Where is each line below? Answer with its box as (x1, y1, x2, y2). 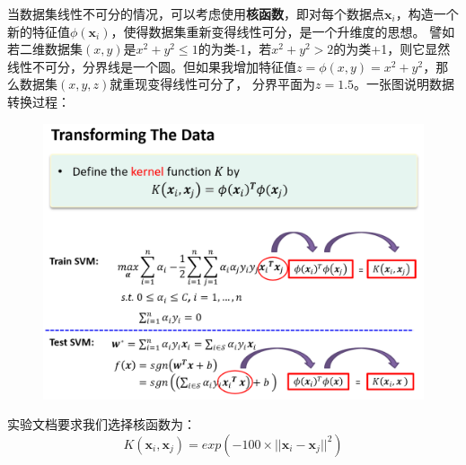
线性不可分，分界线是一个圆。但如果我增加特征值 (7, 57, 296, 75)
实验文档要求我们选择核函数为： (7, 415, 196, 434)
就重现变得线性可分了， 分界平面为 (110, 75, 316, 93)
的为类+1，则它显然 (333, 39, 451, 58)
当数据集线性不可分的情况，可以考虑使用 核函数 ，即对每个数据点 (7, 4, 384, 22)
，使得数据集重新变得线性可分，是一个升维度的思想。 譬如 (110, 22, 455, 40)
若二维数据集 (7, 39, 83, 58)
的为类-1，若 (198, 39, 272, 58)
